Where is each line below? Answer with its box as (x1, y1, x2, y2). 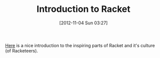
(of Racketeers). (5, 48, 38, 54)
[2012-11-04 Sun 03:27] (59, 20, 108, 26)
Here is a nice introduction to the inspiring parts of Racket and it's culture (5, 42, 155, 48)
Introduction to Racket (36, 3, 131, 15)
